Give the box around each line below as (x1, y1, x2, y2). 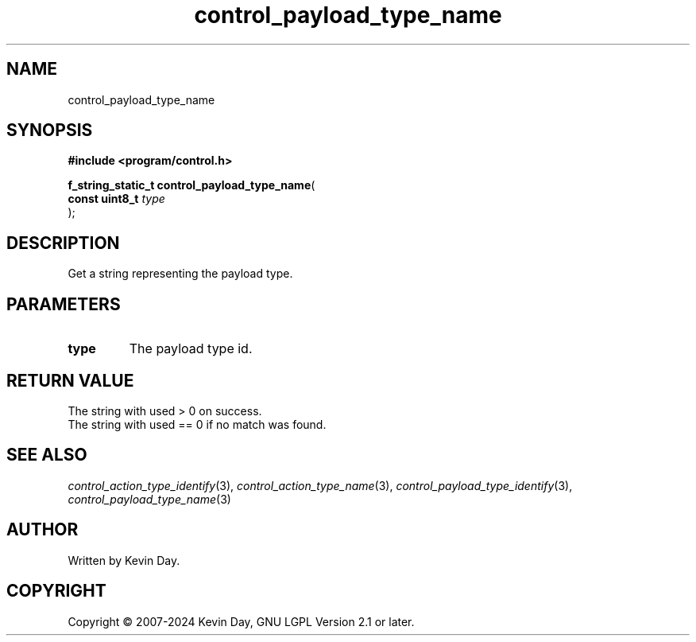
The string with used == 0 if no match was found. (68, 417, 327, 431)
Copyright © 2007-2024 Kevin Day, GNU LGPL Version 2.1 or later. (68, 614, 415, 628)
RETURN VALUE (6, 370, 134, 391)
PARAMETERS (6, 294, 121, 314)
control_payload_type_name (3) (68, 492, 231, 506)
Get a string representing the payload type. (68, 267, 293, 281)
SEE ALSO (6, 445, 87, 465)
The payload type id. (129, 340, 253, 357)
